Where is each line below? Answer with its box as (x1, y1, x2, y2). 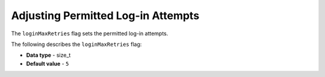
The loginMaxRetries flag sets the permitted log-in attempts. (11, 30, 169, 37)
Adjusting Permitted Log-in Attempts (11, 9, 200, 22)
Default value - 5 (26, 60, 69, 67)
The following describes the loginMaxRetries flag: (11, 41, 142, 48)
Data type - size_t (26, 51, 71, 59)
